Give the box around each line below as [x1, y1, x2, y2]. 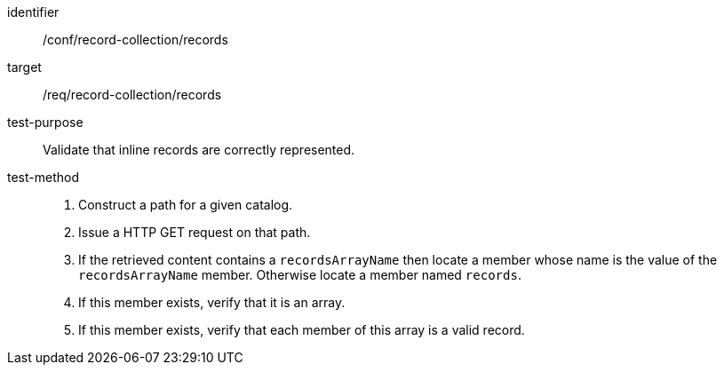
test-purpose [7, 115, 84, 130]
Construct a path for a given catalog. [78, 197, 293, 212]
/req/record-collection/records [43, 87, 222, 102]
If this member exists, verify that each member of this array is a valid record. [78, 322, 525, 337]
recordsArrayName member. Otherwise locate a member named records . [78, 267, 521, 282]
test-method [7, 170, 79, 185]
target [7, 59, 42, 75]
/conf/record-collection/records [43, 32, 228, 47]
